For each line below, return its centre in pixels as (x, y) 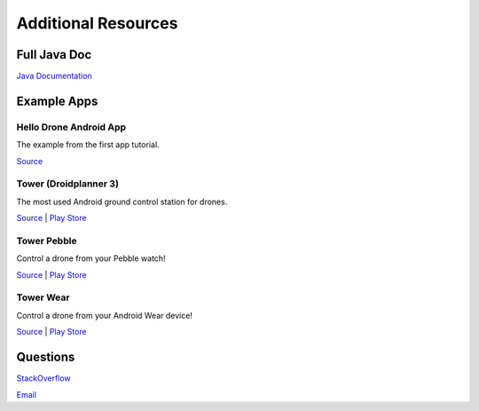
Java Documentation (54, 76)
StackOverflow (43, 378)
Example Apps (57, 101)
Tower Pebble (47, 241)
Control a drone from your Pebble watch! (91, 258)
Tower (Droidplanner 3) (68, 184)
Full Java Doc (54, 55)
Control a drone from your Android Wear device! (104, 315)
